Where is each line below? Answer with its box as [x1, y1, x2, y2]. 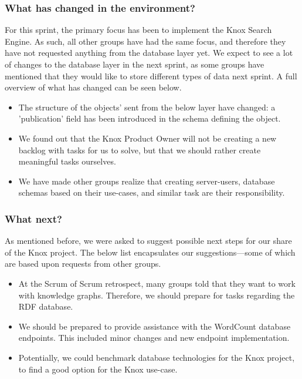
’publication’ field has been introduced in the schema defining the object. [18, 112, 281, 125]
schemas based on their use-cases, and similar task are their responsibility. [18, 186, 285, 199]
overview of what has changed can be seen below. [5, 81, 182, 93]
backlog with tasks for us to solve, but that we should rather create [18, 143, 261, 156]
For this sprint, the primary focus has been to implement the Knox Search [5, 24, 272, 36]
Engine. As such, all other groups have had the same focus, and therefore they [5, 35, 286, 47]
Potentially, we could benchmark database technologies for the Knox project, [18, 351, 295, 363]
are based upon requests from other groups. [5, 257, 161, 270]
